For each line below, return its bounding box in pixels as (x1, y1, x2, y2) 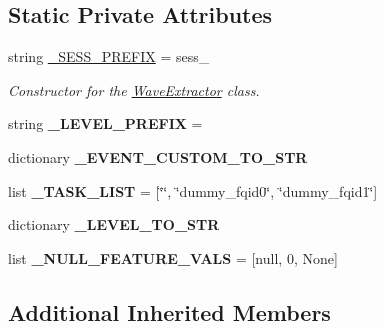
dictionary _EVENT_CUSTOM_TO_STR (8, 146, 308, 167)
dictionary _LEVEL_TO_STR (8, 214, 220, 235)
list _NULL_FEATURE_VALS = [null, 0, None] (8, 247, 338, 268)
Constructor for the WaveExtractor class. (8, 79, 260, 100)
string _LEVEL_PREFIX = (8, 113, 203, 134)
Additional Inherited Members (8, 296, 331, 327)
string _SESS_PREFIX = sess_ (8, 46, 210, 67)
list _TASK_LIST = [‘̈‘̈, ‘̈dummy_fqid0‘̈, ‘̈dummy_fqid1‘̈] (8, 180, 378, 201)
